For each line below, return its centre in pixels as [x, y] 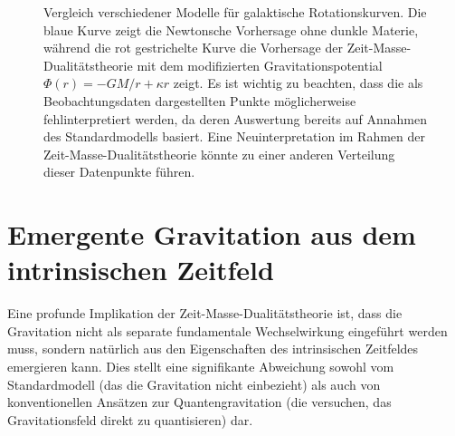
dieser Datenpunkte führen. [119, 172]
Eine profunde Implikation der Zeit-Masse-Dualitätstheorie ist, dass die [205, 313]
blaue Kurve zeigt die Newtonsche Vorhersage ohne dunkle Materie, [231, 29]
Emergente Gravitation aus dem [212, 234]
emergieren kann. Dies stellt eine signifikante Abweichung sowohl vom [201, 367]
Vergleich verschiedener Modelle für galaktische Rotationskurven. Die [235, 12]
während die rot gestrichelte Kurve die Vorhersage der [193, 48]
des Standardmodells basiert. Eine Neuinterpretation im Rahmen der [235, 136]
